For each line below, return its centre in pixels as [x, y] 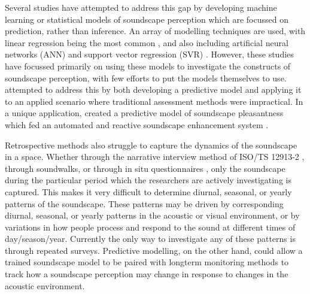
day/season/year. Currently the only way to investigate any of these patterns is [150, 239]
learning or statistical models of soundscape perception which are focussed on [147, 19]
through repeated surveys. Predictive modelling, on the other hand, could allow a [154, 250]
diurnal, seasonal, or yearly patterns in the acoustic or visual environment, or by [152, 215]
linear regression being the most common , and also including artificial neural [147, 42]
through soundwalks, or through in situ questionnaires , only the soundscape [145, 168]
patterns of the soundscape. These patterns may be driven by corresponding [144, 203]
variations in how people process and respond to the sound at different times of [150, 227]
